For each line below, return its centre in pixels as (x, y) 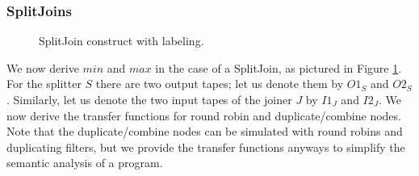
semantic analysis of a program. (85, 163)
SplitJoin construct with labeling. (122, 41)
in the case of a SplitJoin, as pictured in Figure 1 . (279, 67)
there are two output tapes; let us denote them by (220, 84)
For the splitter (44, 84)
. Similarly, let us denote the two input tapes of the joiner (149, 99)
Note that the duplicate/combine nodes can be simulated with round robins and (205, 131)
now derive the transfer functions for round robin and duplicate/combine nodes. (204, 115)
